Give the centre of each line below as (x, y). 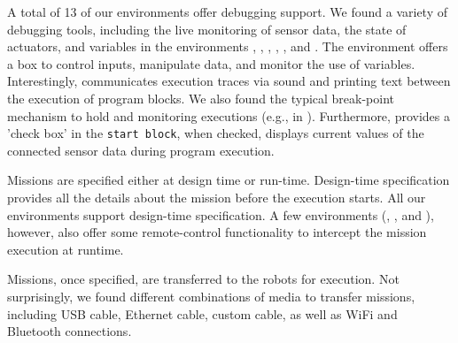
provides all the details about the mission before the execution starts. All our (217, 197)
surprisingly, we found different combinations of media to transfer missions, (211, 296)
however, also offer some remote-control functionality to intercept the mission (217, 232)
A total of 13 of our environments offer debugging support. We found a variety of (227, 11)
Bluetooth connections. (70, 331)
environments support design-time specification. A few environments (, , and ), (221, 214)
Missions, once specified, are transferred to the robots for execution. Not (203, 279)
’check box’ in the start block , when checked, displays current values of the (216, 133)
